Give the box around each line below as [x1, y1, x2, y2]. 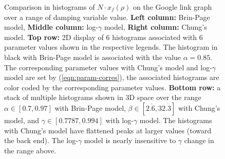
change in [184, 135, 214, 146]
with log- [105, 114, 134, 125]
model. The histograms [139, 114, 212, 125]
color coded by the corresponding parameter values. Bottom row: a [4, 82, 221, 92]
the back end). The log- [4, 135, 78, 146]
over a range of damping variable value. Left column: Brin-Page [4, 11, 210, 22]
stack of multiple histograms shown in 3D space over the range [4, 92, 201, 103]
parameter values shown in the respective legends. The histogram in [4, 42, 218, 52]
